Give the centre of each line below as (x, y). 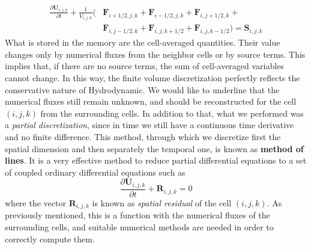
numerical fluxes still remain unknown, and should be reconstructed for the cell (151, 101)
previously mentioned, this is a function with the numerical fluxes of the (137, 215)
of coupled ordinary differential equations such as (95, 172)
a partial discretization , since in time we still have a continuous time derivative (149, 125)
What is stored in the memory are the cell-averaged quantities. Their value (143, 42)
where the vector (35, 202)
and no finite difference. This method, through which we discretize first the (143, 137)
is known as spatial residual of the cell (162, 202)
